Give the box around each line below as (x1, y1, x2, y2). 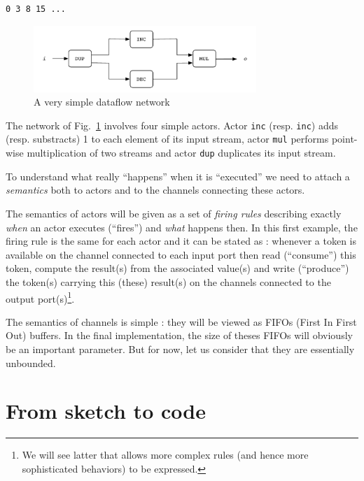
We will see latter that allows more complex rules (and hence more (22, 447, 309, 462)
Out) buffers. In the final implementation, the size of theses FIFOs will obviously (6, 328, 353, 343)
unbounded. (6, 355, 56, 370)
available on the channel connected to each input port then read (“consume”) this (6, 247, 356, 261)
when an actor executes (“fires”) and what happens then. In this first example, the (6, 220, 358, 234)
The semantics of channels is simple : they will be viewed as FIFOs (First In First (6, 314, 357, 329)
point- (331, 131, 358, 146)
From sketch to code (6, 396, 206, 425)
